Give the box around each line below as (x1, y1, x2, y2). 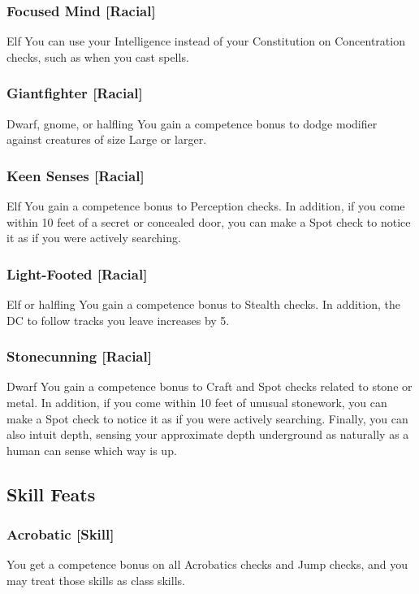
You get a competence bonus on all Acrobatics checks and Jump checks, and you (6, 556, 408, 573)
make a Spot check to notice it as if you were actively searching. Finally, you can (6, 410, 408, 427)
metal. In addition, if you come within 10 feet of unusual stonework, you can (6, 394, 387, 411)
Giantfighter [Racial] (6, 83, 143, 103)
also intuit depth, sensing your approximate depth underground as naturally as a (6, 426, 409, 443)
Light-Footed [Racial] (6, 263, 148, 284)
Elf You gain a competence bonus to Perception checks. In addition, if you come (6, 197, 405, 215)
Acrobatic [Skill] (6, 524, 114, 544)
